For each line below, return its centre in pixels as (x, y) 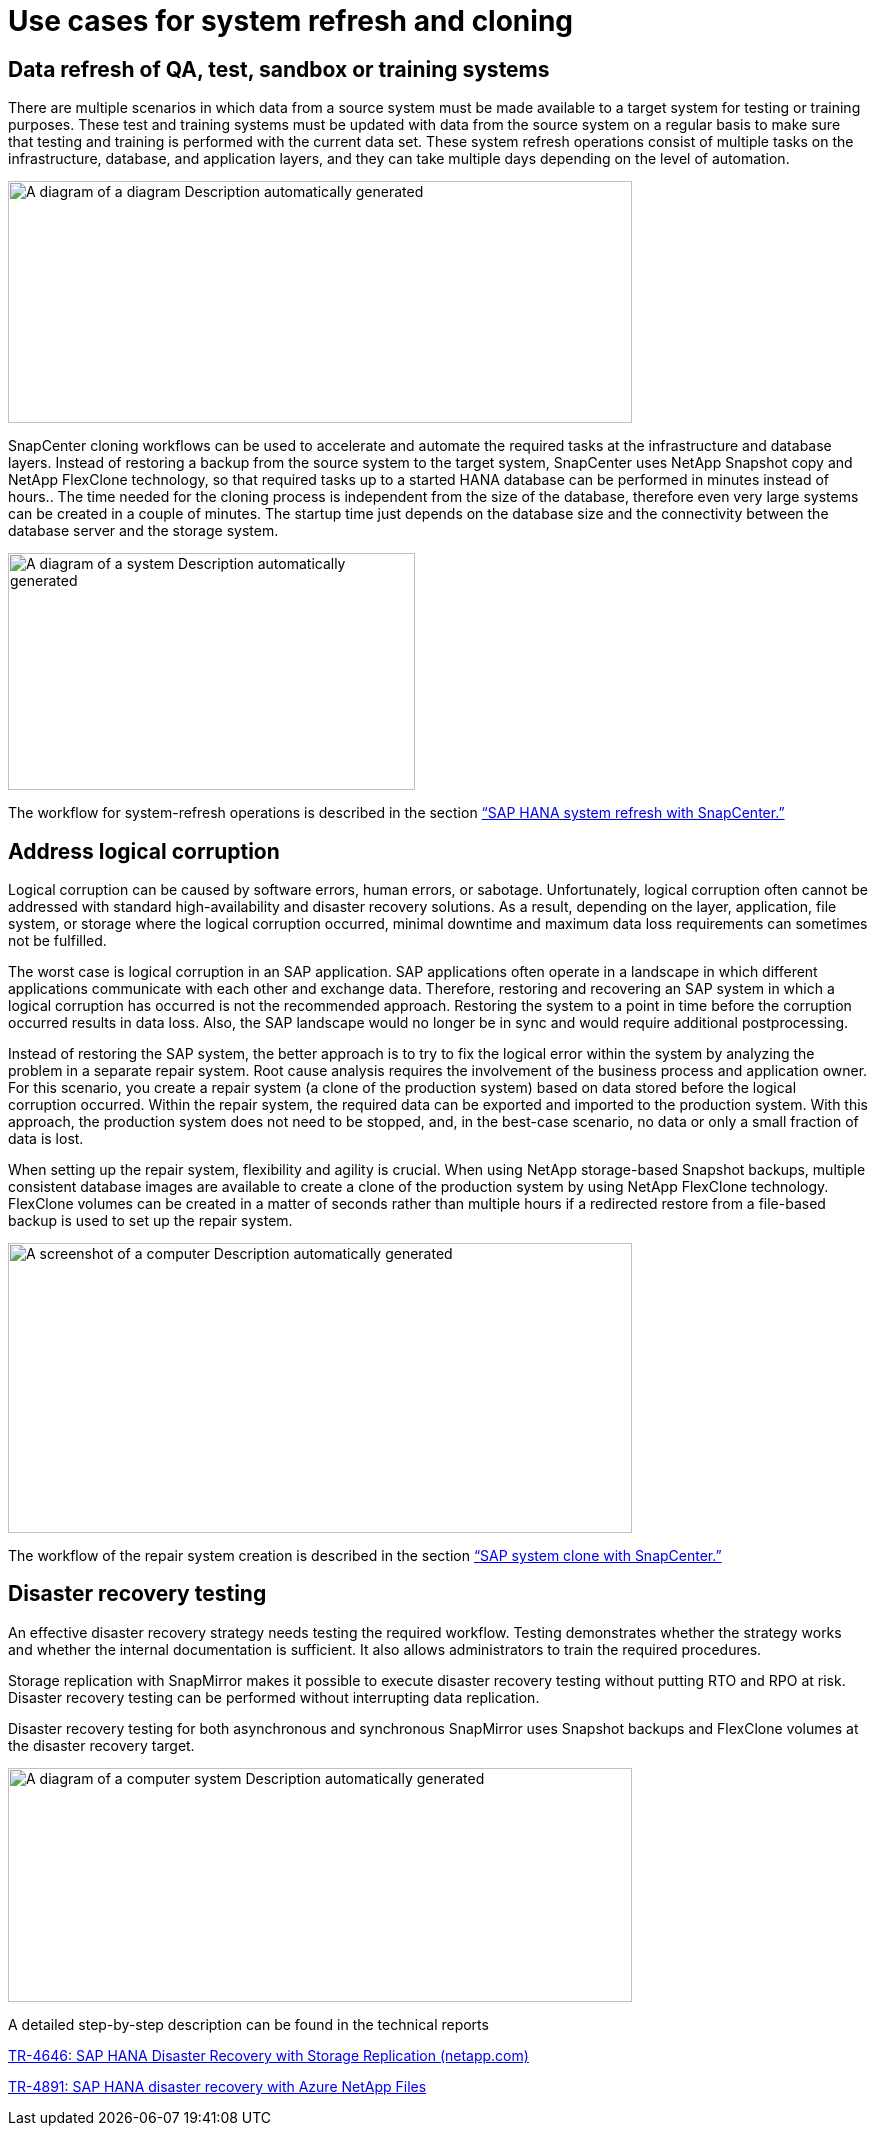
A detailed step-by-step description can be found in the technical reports (248, 2024)
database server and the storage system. (143, 531)
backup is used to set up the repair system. (150, 1221)
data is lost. (46, 1139)
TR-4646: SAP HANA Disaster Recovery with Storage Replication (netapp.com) (268, 2055)
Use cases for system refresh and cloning (291, 21)
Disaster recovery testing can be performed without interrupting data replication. (274, 1697)
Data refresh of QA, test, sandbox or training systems (279, 69)
